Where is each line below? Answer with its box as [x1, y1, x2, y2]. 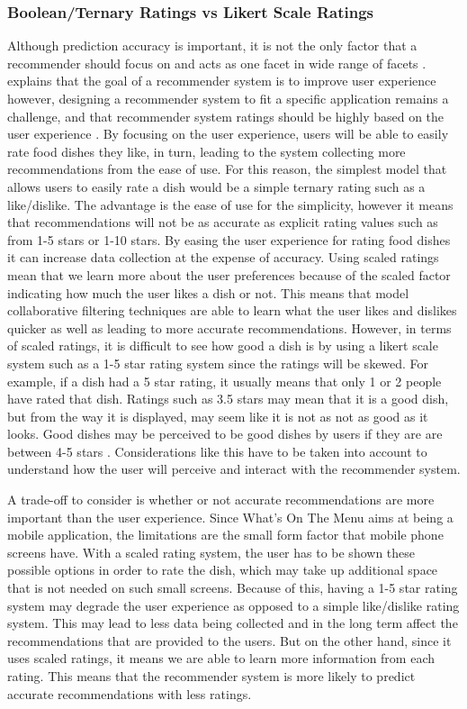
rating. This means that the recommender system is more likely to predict [7, 667, 416, 685]
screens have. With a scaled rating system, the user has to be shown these [7, 542, 416, 561]
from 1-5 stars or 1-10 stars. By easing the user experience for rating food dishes [7, 230, 451, 249]
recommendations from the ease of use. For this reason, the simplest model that [7, 159, 447, 178]
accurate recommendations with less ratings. [7, 684, 252, 703]
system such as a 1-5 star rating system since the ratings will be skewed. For [7, 353, 429, 372]
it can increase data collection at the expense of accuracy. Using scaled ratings [7, 248, 439, 267]
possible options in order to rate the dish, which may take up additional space [7, 560, 438, 579]
